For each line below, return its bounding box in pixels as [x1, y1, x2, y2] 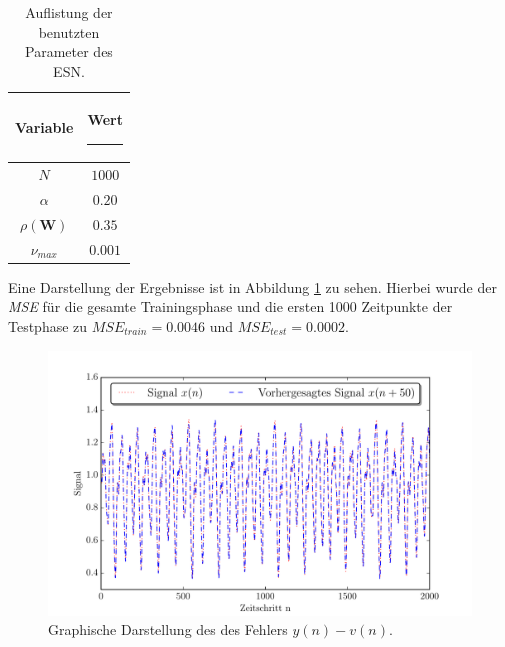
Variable [15, 116, 74, 137]
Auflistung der [25, 2, 113, 22]
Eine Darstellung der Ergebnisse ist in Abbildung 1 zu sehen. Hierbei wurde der [8, 276, 497, 297]
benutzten [38, 21, 100, 42]
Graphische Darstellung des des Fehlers [48, 619, 288, 640]
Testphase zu [8, 316, 88, 337]
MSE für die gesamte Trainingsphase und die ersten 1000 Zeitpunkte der [8, 296, 453, 317]
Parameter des [25, 41, 113, 62]
